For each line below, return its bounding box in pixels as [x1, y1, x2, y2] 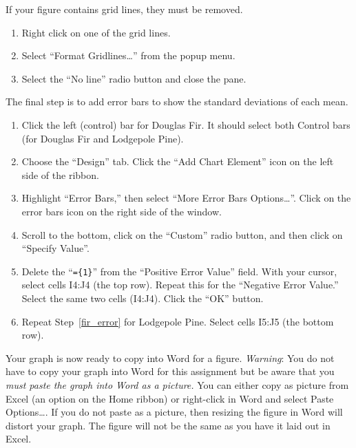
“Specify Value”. [21, 241, 90, 255]
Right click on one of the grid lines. [21, 25, 171, 39]
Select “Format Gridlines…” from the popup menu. [21, 48, 235, 63]
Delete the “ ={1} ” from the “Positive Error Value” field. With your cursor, [21, 264, 337, 278]
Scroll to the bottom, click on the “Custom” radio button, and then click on [21, 227, 343, 242]
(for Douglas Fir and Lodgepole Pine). [21, 131, 184, 145]
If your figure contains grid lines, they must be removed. [6, 2, 243, 16]
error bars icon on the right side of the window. [21, 204, 222, 218]
